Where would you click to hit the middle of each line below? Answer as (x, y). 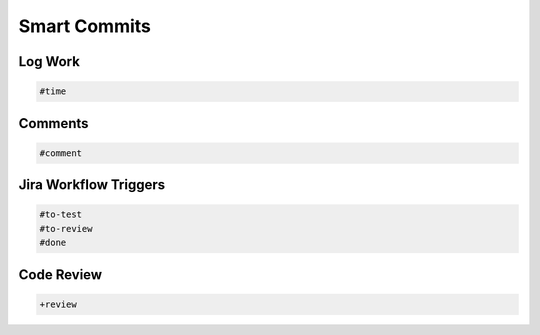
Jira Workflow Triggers (92, 185)
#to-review (66, 228)
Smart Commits (85, 26)
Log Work (49, 61)
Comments (53, 123)
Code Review (60, 274)
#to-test (61, 214)
